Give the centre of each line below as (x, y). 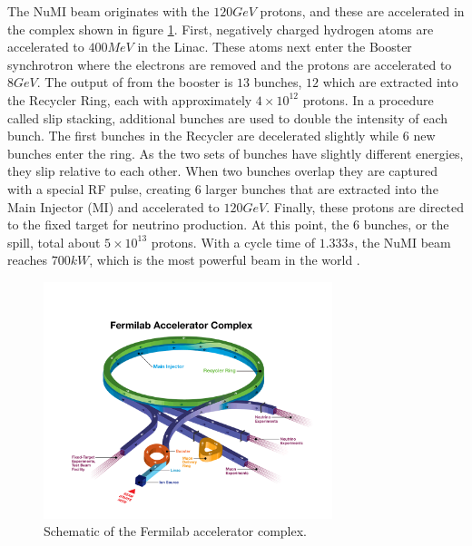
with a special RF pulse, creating (99, 188)
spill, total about (54, 242)
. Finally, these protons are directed (365, 206)
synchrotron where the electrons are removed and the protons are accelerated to (230, 64)
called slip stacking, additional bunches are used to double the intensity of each (227, 117)
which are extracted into (390, 82)
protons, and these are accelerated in (362, 11)
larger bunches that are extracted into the (322, 188)
